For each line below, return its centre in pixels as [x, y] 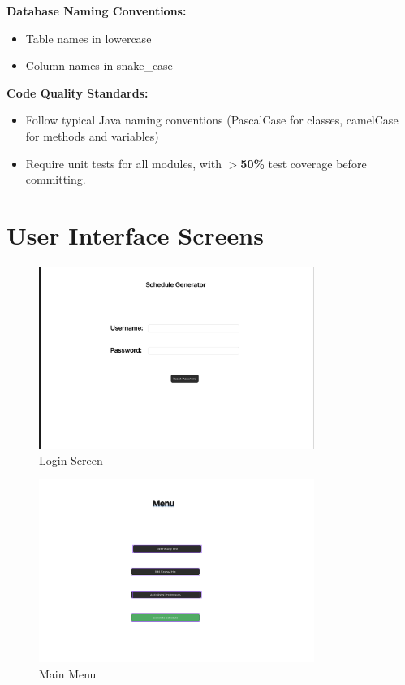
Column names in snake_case [99, 65]
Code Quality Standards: [78, 92]
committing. [56, 179]
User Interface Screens [135, 234]
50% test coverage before [304, 163]
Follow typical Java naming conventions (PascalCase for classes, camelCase [212, 120]
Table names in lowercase [88, 38]
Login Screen [71, 460]
